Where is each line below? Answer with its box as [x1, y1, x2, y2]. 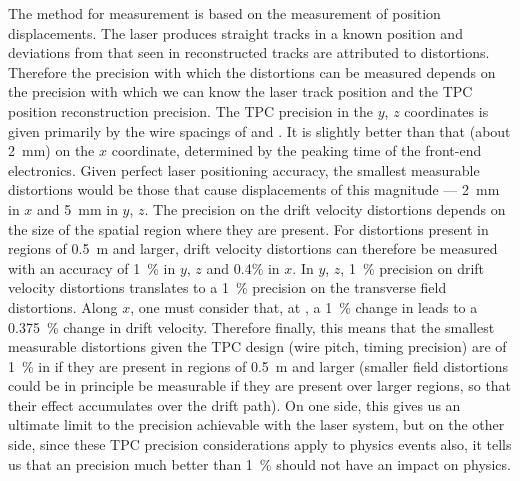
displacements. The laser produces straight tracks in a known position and [8, 22, 463, 43]
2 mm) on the [8, 140, 95, 161]
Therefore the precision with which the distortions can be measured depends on [8, 61, 496, 82]
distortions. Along [8, 296, 118, 317]
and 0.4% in [206, 257, 280, 278]
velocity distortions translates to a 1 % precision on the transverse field [8, 277, 447, 298]
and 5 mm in [37, 198, 118, 219]
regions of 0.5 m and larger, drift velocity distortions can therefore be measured [8, 238, 498, 259]
